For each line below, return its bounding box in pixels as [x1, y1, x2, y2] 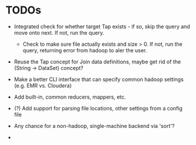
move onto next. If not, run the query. [13, 29, 104, 36]
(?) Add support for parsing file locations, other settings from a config [13, 104, 183, 112]
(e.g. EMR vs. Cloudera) [13, 82, 72, 89]
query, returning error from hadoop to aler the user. [22, 46, 147, 53]
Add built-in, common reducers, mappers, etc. [13, 93, 126, 100]
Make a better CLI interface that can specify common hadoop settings [13, 76, 184, 83]
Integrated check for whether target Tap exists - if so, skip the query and [13, 23, 190, 30]
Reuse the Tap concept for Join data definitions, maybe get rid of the [13, 58, 181, 65]
